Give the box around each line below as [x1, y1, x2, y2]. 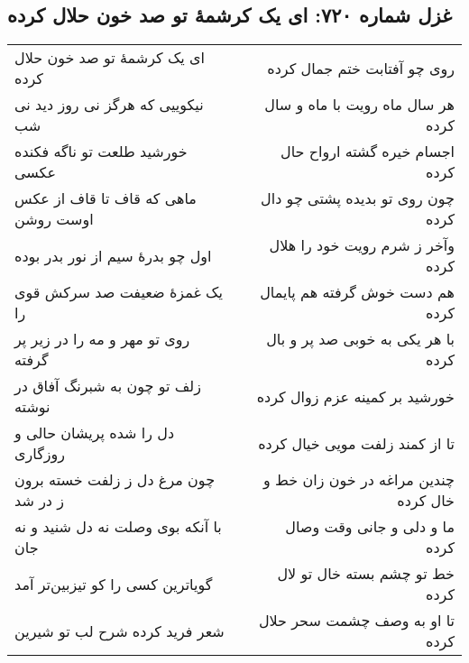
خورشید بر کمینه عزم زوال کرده [256, 385, 455, 407]
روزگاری [14, 443, 65, 465]
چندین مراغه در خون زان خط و [263, 469, 455, 491]
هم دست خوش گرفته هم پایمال [260, 281, 455, 303]
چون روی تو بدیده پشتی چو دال [261, 188, 455, 209]
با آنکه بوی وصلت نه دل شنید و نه [14, 516, 222, 538]
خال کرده [397, 490, 455, 511]
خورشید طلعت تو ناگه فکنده [14, 141, 188, 162]
